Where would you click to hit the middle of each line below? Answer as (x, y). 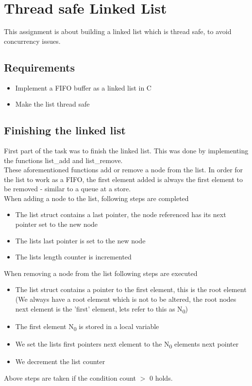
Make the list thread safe (52, 104)
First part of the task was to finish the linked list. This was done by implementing (126, 150)
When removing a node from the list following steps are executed (101, 273)
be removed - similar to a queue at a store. (67, 189)
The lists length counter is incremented (73, 257)
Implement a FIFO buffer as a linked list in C (83, 87)
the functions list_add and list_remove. (63, 160)
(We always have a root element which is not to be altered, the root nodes (126, 299)
